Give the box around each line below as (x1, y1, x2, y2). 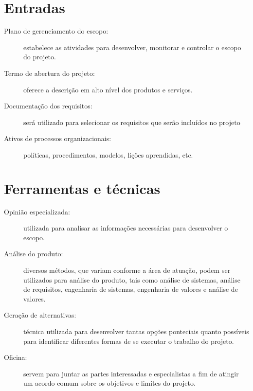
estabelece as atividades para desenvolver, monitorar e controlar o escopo (23, 42, 241, 52)
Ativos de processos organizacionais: (4, 133, 111, 143)
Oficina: (4, 352, 27, 362)
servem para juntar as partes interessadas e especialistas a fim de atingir (23, 368, 239, 378)
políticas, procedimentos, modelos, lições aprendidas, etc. (23, 149, 193, 160)
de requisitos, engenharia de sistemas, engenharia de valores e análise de (23, 284, 238, 294)
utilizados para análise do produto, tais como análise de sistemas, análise (23, 274, 240, 284)
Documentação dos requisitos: (4, 101, 92, 111)
